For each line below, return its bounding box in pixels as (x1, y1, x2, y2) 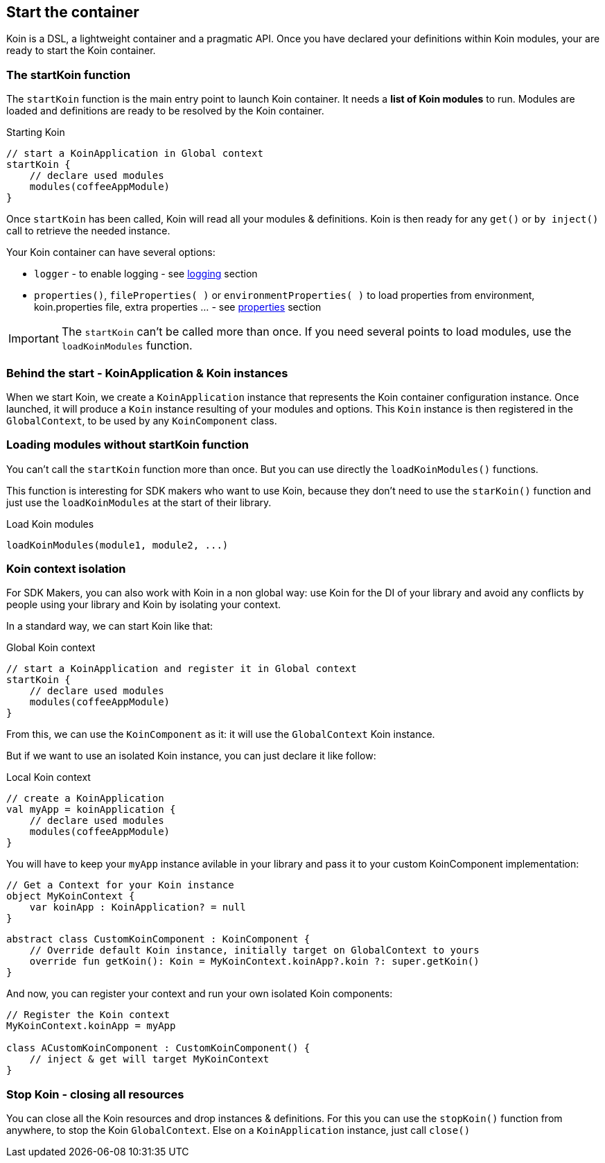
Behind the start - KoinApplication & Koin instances (6, 365, 288, 380)
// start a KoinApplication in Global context (6, 148, 263, 160)
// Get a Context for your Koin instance (6, 879, 234, 891)
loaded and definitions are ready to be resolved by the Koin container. (6, 105, 324, 117)
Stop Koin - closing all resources (6, 1087, 184, 1101)
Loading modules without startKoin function (6, 438, 249, 452)
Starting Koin (6, 126, 65, 139)
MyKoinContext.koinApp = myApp (6, 1020, 176, 1032)
